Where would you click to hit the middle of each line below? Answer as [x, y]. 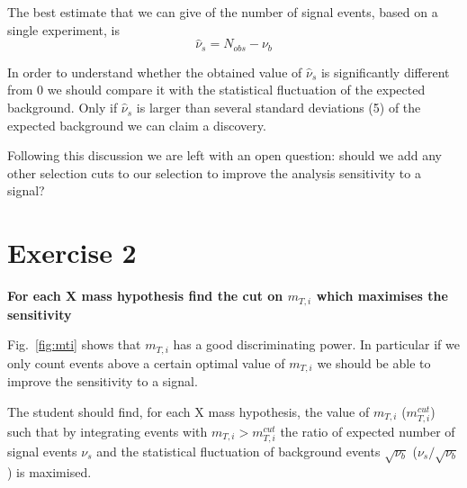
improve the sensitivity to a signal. [103, 381]
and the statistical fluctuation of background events [238, 451]
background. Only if [63, 108]
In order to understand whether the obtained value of [155, 72]
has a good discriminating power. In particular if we [316, 344]
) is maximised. [49, 471]
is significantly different [385, 72]
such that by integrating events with [108, 431]
